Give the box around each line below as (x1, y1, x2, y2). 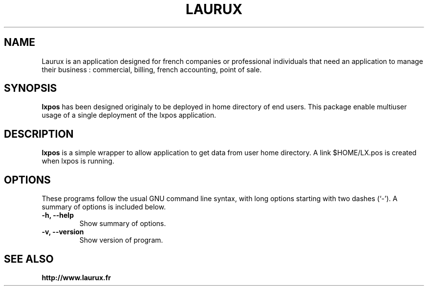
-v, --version (42, 228, 84, 236)
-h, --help (42, 211, 74, 220)
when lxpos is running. (42, 157, 114, 166)
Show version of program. (79, 236, 163, 245)
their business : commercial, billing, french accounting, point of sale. (42, 65, 262, 74)
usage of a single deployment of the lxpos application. (42, 111, 216, 120)
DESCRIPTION (4, 127, 74, 140)
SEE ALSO (4, 252, 54, 265)
